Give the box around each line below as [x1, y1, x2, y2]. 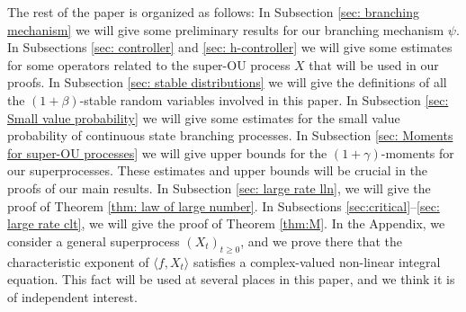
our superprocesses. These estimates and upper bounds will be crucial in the [7, 161, 428, 180]
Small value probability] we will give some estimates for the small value [7, 108, 400, 127]
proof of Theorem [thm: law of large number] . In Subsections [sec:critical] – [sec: [7, 196, 440, 215]
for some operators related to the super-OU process [7, 55, 291, 74]
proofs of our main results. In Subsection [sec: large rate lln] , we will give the [7, 178, 431, 197]
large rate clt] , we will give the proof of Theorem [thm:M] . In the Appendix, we [7, 214, 445, 233]
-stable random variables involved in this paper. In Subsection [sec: [79, 90, 449, 109]
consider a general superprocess [7, 231, 180, 250]
